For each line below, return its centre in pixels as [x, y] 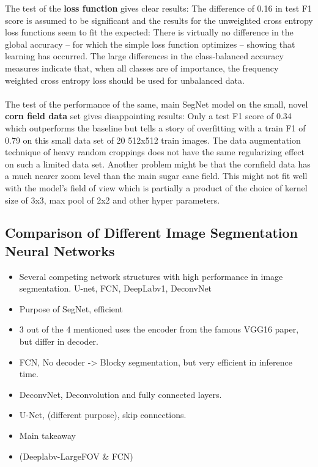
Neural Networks [60, 250]
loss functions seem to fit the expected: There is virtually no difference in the [149, 32]
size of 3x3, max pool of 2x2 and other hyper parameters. [113, 200]
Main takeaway [47, 436]
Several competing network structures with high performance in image [151, 276]
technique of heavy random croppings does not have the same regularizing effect [155, 152]
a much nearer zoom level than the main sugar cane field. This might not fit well [156, 176]
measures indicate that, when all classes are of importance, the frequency [142, 68]
